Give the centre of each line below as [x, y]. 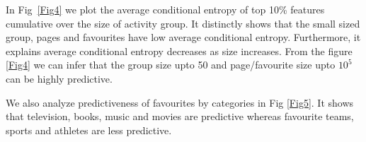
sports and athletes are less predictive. [89, 130]
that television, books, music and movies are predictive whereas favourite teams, [180, 116]
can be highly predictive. [59, 78]
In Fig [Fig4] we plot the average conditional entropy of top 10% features [165, 9]
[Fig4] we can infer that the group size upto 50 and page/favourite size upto [171, 65]
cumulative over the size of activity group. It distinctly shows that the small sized [183, 23]
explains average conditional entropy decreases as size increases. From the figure [179, 51]
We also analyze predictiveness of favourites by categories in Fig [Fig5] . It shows [180, 102]
